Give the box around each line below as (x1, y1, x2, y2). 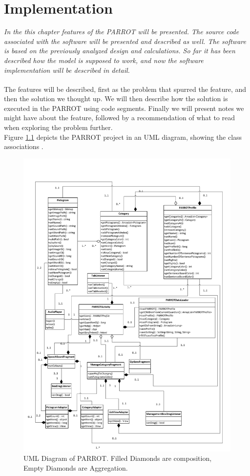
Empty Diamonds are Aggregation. (23, 462, 128, 473)
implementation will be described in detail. (4, 65, 130, 75)
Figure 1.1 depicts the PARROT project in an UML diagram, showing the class (4, 131, 242, 142)
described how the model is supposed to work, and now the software (4, 55, 204, 65)
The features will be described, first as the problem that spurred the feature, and (4, 84, 247, 94)
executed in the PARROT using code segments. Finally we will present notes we (4, 103, 244, 113)
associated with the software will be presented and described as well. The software (4, 36, 246, 46)
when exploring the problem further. (4, 122, 113, 132)
